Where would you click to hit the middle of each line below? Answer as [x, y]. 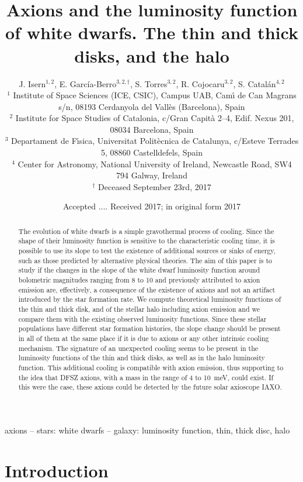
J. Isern [32, 83]
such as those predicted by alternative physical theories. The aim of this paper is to [145, 260]
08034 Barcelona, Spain [152, 129]
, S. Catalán [255, 83]
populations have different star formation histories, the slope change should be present [149, 328]
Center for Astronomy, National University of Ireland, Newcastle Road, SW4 [155, 163]
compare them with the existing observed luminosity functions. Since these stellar [142, 319]
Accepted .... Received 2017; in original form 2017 [152, 206]
